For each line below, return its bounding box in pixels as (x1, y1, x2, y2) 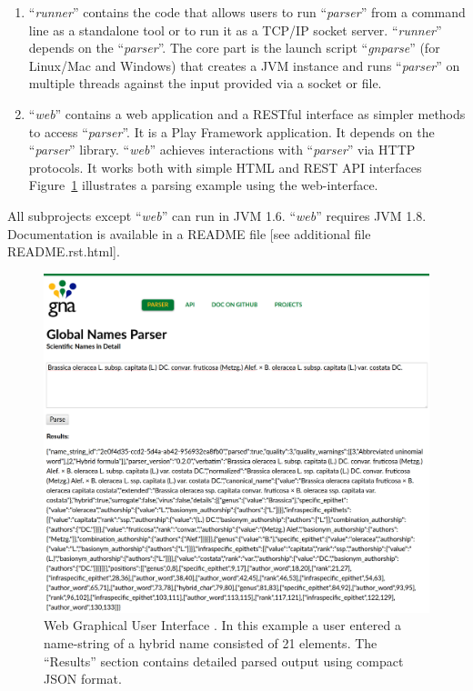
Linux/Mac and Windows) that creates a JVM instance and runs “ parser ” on (28, 55, 460, 75)
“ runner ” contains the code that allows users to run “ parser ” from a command (28, 3, 466, 21)
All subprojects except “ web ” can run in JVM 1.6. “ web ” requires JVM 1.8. (7, 205, 427, 225)
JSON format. (44, 669, 122, 688)
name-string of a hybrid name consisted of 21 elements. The (44, 633, 377, 652)
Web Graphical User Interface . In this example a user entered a (44, 616, 401, 635)
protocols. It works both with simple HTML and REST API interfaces (28, 157, 422, 176)
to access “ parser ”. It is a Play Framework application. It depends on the (28, 122, 435, 141)
